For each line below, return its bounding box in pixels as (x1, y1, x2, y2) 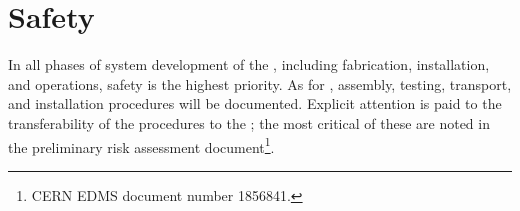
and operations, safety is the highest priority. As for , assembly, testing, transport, (8, 73, 512, 94)
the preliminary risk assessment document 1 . (8, 133, 275, 157)
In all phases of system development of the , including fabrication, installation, (8, 54, 490, 75)
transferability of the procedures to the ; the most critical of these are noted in (8, 112, 490, 133)
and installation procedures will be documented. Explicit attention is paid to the (8, 93, 502, 114)
